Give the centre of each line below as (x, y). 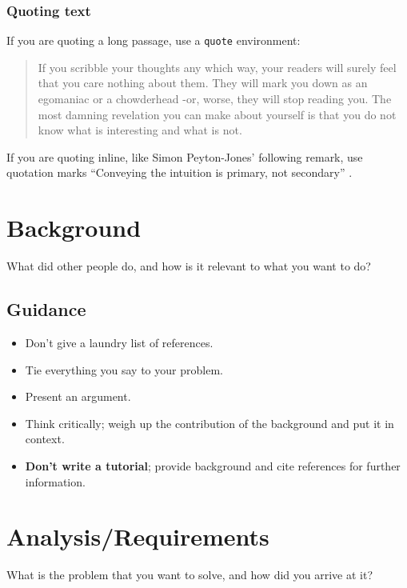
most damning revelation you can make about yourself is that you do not (217, 114)
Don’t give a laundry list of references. (119, 342)
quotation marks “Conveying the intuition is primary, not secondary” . (180, 172)
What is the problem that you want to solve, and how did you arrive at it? (190, 575)
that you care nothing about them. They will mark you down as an (203, 83)
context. (45, 439)
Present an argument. (78, 396)
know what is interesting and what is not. (140, 130)
